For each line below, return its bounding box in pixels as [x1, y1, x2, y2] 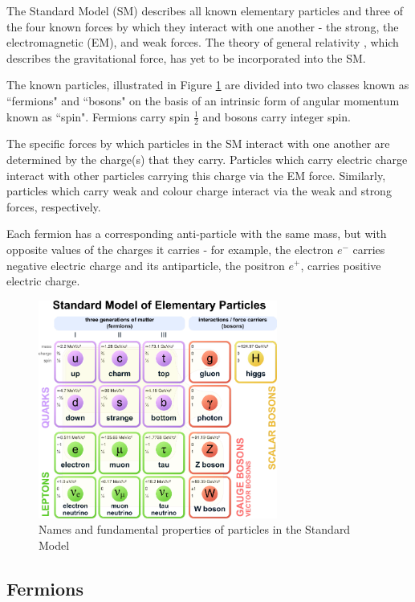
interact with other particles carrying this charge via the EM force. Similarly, [6, 166, 386, 183]
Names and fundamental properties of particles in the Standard [39, 521, 351, 538]
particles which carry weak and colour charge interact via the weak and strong [6, 182, 392, 199]
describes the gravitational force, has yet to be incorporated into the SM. [6, 49, 366, 66]
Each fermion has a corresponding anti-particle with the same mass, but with [6, 225, 387, 242]
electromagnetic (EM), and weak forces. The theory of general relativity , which [6, 34, 399, 51]
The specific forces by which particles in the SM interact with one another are [6, 135, 390, 152]
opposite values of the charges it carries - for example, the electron [6, 240, 334, 257]
